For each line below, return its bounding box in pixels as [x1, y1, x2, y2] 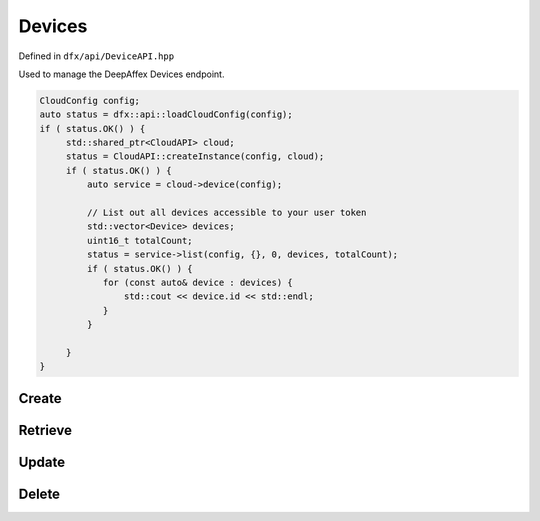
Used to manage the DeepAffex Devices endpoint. [18, 68, 225, 80]
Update [18, 453, 66, 470]
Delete [18, 485, 60, 502]
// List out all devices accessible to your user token [86, 207, 367, 219]
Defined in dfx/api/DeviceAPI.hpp [18, 50, 175, 62]
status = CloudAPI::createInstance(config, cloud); [65, 151, 325, 162]
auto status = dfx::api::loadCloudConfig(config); [39, 109, 294, 120]
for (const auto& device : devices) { [102, 277, 294, 288]
